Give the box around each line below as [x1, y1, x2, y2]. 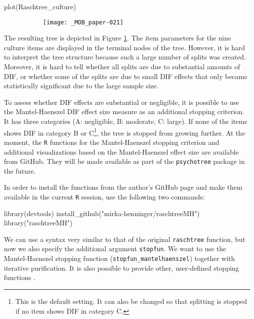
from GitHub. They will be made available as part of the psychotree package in [4, 156, 245, 166]
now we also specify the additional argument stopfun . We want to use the [4, 243, 226, 254]
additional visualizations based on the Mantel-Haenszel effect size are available [4, 146, 239, 157]
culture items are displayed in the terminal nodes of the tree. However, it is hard [4, 42, 245, 52]
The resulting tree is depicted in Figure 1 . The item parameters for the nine [4, 33, 231, 43]
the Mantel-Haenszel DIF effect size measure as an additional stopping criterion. [4, 106, 245, 117]
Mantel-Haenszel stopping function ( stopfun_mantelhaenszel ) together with [4, 253, 235, 263]
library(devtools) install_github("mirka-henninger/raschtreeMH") [4, 208, 200, 218]
